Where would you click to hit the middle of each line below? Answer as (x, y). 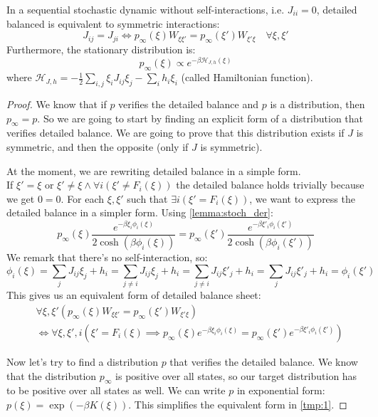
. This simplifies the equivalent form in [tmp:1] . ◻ (238, 404)
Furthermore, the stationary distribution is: (101, 49)
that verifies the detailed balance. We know (264, 362)
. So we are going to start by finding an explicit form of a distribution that (200, 118)
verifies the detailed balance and (188, 104)
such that (147, 198)
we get (21, 198)
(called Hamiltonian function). (247, 77)
